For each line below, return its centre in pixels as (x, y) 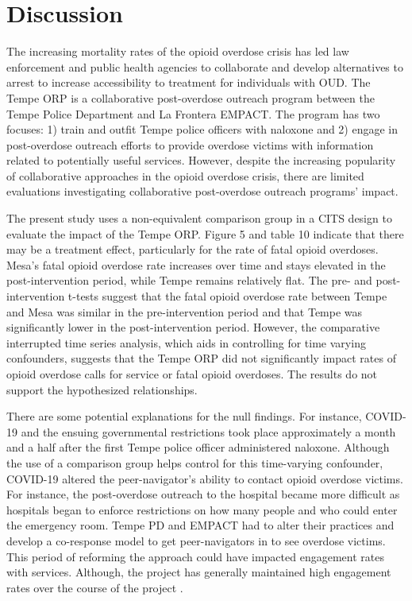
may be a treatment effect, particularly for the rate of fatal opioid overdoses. (193, 249)
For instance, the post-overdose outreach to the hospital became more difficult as (203, 494)
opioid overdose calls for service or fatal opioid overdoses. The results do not (192, 374)
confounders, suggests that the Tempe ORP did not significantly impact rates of (201, 358)
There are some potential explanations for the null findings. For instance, (184, 416)
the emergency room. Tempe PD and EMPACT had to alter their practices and (200, 525)
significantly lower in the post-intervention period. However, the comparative (193, 327)
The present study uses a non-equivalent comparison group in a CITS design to (199, 218)
